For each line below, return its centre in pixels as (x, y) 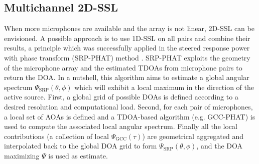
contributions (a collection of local (56, 136)
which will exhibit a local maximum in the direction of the (164, 87)
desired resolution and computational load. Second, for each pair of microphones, (128, 106)
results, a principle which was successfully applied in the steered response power (127, 48)
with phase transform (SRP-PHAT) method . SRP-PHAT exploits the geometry (127, 57)
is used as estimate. (78, 155)
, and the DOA (220, 146)
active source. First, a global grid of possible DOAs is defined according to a (121, 97)
